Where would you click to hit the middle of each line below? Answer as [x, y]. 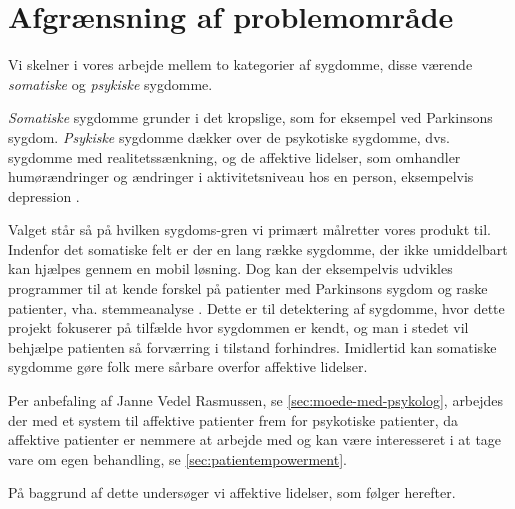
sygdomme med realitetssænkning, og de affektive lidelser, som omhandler [234, 156]
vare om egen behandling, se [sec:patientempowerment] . [177, 458]
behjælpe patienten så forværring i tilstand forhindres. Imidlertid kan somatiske [252, 346]
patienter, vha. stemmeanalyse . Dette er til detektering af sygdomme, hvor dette [256, 307]
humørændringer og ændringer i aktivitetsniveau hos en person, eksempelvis [241, 176]
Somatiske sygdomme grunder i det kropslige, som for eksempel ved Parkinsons [250, 117]
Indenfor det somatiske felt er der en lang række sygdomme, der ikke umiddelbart [258, 248]
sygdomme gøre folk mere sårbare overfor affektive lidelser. [188, 366]
